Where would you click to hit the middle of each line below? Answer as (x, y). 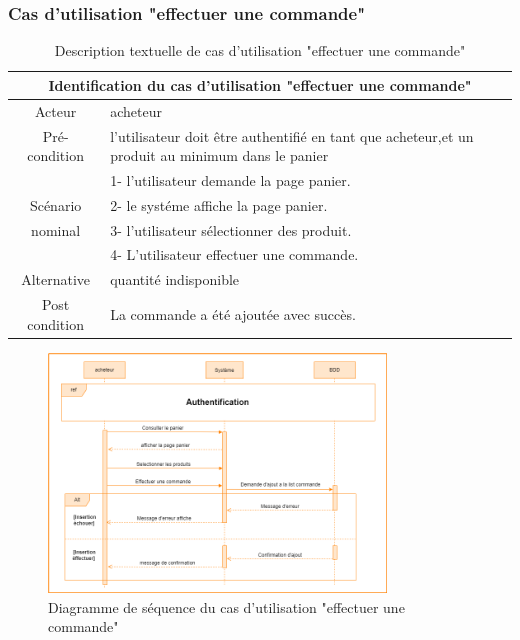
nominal (56, 229)
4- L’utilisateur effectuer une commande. (234, 254)
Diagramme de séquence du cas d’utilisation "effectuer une (226, 606)
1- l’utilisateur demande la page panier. (230, 179)
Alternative (56, 279)
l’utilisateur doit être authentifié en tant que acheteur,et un (292, 135)
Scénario (55, 204)
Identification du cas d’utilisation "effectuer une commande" (260, 84)
